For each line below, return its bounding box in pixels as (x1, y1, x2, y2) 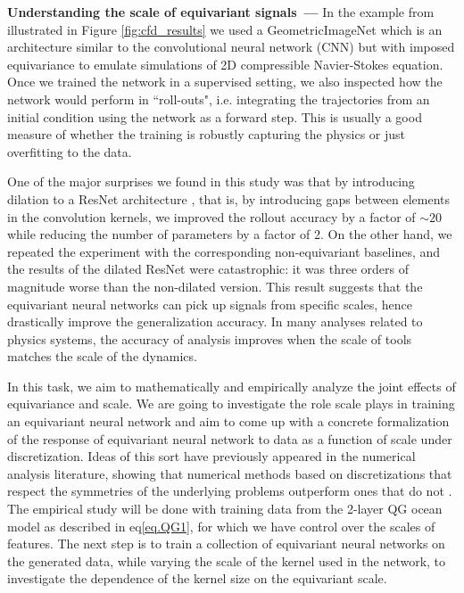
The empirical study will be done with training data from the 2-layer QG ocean (7, 499, 443, 518)
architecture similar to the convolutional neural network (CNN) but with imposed (7, 37, 455, 56)
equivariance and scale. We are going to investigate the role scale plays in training (7, 394, 455, 413)
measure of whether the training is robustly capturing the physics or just (7, 125, 405, 144)
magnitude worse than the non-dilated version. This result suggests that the (7, 276, 423, 295)
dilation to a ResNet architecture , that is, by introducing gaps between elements (7, 189, 451, 208)
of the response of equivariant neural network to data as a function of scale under (7, 429, 452, 448)
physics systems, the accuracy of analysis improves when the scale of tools (7, 329, 412, 348)
